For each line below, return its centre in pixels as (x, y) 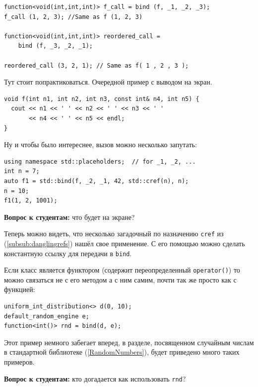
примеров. (19, 362)
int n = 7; (22, 171)
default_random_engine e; (47, 316)
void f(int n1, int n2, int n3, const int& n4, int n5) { (102, 99)
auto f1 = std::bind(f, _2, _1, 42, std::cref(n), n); (97, 181)
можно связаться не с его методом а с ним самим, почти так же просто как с (120, 279)
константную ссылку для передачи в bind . (68, 253)
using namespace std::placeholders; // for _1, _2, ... (100, 161)
